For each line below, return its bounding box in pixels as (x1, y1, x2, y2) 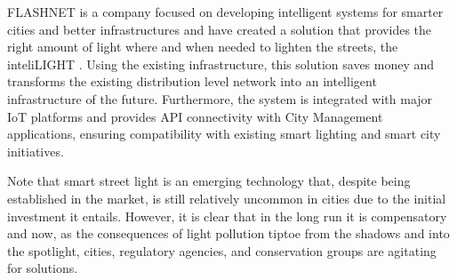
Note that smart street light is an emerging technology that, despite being (7, 172, 411, 190)
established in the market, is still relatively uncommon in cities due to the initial (7, 188, 446, 207)
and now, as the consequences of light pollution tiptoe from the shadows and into (7, 224, 450, 243)
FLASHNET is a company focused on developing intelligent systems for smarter (7, 3, 444, 20)
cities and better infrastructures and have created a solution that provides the (7, 20, 432, 38)
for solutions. (7, 259, 78, 277)
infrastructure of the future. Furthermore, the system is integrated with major (7, 89, 433, 108)
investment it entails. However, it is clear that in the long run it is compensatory (7, 206, 447, 225)
